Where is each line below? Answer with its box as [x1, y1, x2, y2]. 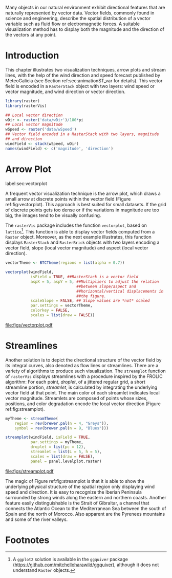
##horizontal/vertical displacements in [76, 288, 164, 294]
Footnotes [5, 534, 50, 546]
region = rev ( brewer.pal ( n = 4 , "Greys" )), [14, 421, 109, 426]
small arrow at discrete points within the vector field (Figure [5, 195, 131, 202]
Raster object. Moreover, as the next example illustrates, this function [5, 234, 152, 240]
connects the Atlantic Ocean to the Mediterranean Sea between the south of [5, 505, 166, 511]
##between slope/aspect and [76, 284, 137, 289]
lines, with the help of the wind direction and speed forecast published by [5, 72, 160, 78]
